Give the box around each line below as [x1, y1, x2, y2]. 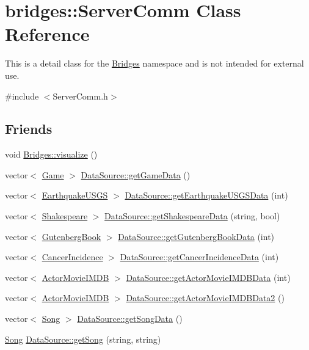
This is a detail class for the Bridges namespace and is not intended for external [5, 57, 304, 70]
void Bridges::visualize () [5, 148, 98, 161]
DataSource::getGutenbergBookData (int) [118, 230, 275, 242]
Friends [5, 119, 53, 138]
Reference [5, 21, 90, 46]
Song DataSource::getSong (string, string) [5, 332, 161, 345]
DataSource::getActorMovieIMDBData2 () [126, 291, 285, 304]
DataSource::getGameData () [81, 168, 191, 181]
